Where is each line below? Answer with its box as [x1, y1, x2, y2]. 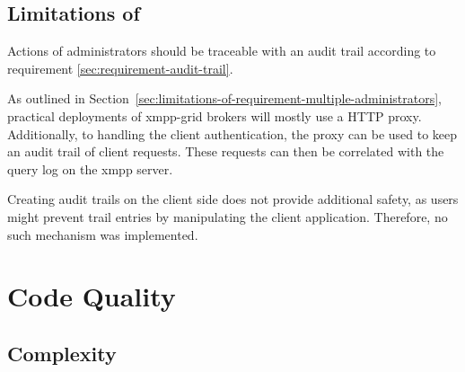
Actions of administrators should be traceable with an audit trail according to [7, 41, 436, 60]
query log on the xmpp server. [7, 159, 173, 178]
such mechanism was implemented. [7, 225, 198, 244]
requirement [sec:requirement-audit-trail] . [7, 58, 233, 77]
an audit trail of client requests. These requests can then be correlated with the [7, 142, 444, 161]
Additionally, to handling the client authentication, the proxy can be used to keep [7, 124, 458, 143]
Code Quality [7, 278, 176, 314]
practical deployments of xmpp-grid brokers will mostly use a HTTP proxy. [7, 106, 422, 125]
